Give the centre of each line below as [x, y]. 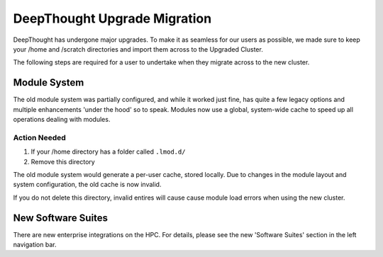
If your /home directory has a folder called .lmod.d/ [108, 152]
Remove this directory [63, 161]
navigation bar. [35, 245]
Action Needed [40, 137]
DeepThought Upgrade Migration [112, 18]
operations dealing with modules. [62, 120]
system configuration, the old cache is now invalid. [87, 185]
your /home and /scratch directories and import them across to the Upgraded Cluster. [138, 49]
